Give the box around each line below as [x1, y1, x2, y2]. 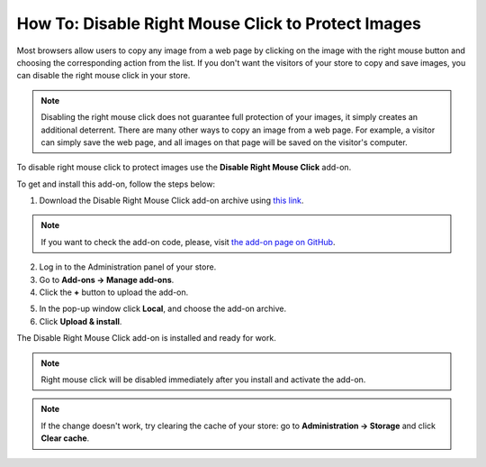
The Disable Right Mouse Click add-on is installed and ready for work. [16, 333, 276, 343]
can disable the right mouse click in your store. [16, 70, 191, 81]
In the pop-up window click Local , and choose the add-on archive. [39, 303, 287, 315]
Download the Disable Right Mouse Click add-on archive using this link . [39, 195, 304, 206]
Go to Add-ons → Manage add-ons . [39, 274, 175, 285]
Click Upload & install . [39, 316, 122, 326]
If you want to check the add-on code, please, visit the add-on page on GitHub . [40, 236, 336, 247]
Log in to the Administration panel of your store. [39, 261, 217, 272]
